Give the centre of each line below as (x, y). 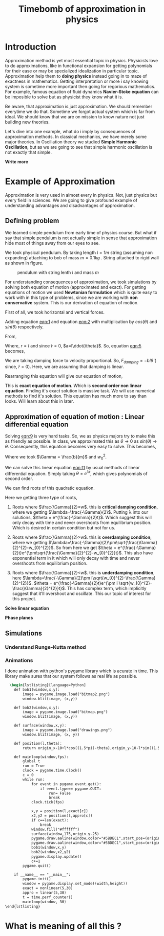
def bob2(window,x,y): (37, 708)
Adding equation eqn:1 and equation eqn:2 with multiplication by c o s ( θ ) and (81, 321)
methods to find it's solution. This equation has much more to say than (76, 396)
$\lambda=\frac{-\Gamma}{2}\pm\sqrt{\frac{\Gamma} (103, 543)
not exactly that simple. (29, 152)
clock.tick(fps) (48, 802)
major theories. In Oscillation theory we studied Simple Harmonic (71, 142)
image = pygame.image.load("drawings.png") (67, 730)
